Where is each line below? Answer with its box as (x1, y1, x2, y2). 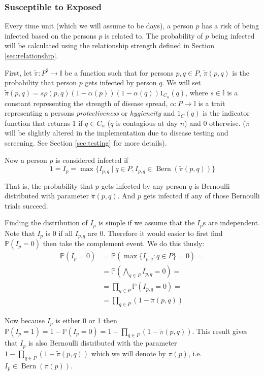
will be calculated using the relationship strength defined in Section (5, 40, 214, 51)
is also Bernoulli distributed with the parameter (28, 337, 177, 348)
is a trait (198, 97, 225, 108)
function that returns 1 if (5, 117, 83, 128)
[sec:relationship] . (5, 50, 58, 60)
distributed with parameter (5, 190, 89, 201)
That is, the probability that (5, 180, 93, 191)
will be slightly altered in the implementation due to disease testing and (5, 127, 228, 138)
